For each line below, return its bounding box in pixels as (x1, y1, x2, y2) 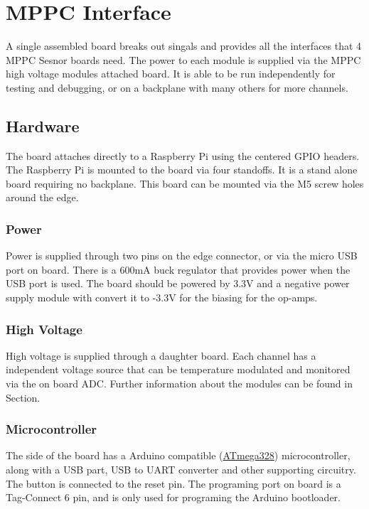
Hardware (6, 114, 80, 136)
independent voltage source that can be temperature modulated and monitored (6, 362, 351, 377)
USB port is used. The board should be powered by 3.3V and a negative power (6, 276, 350, 291)
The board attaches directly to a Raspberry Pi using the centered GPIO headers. (6, 148, 360, 163)
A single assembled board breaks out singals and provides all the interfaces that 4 (6, 38, 362, 53)
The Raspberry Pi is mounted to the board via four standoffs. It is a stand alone (6, 162, 358, 177)
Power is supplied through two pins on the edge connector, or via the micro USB (6, 248, 358, 263)
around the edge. (6, 190, 79, 205)
